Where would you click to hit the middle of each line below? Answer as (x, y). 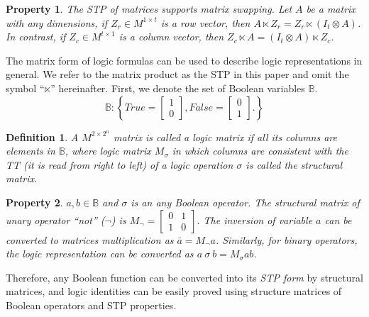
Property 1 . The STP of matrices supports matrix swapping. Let (149, 9)
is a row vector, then (205, 22)
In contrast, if (36, 37)
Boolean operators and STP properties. (91, 305)
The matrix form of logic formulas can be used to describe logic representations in (184, 60)
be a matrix (331, 9)
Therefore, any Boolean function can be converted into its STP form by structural (184, 277)
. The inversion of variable (255, 219)
